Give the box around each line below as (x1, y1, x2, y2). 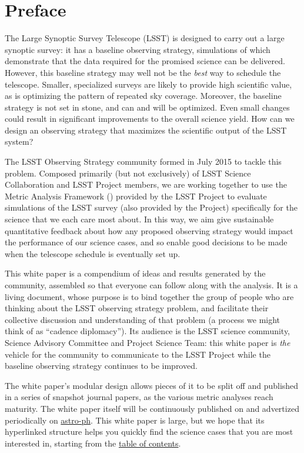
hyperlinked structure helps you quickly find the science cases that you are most (5, 425, 293, 438)
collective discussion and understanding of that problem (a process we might (5, 313, 280, 325)
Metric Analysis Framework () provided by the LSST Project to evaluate (5, 189, 267, 202)
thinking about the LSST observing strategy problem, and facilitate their (5, 302, 269, 314)
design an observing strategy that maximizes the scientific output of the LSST (5, 124, 287, 136)
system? (5, 135, 34, 148)
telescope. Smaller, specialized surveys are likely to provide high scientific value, (5, 78, 292, 90)
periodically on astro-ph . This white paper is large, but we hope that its (5, 414, 265, 426)
